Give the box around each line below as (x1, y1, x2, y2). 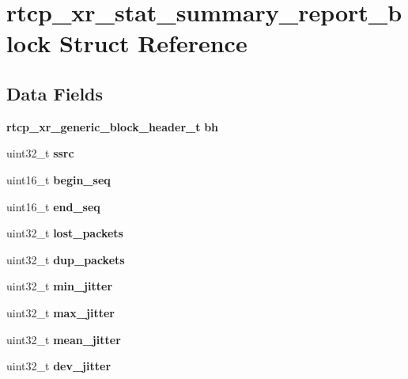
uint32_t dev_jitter (6, 358, 111, 374)
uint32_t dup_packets (6, 251, 125, 267)
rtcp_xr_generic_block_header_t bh (6, 118, 219, 135)
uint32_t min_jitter (6, 278, 113, 294)
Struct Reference (59, 27, 247, 59)
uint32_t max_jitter (6, 304, 115, 320)
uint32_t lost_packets (6, 225, 123, 241)
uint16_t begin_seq (6, 171, 111, 188)
